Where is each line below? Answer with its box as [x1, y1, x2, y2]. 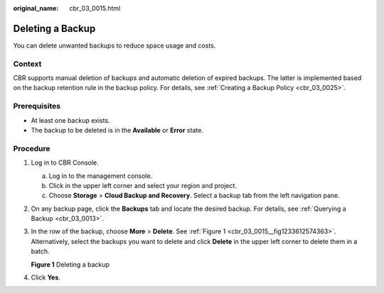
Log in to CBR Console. [31, 158, 99, 167]
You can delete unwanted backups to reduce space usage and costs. [13, 41, 216, 50]
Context [13, 59, 42, 69]
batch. [31, 247, 50, 255]
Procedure [13, 143, 50, 153]
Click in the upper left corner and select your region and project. [48, 181, 238, 189]
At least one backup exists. [31, 116, 110, 124]
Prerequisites [13, 101, 60, 111]
